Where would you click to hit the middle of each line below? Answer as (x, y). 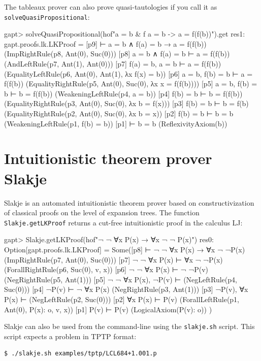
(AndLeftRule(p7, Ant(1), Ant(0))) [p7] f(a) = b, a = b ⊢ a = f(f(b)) (113, 64)
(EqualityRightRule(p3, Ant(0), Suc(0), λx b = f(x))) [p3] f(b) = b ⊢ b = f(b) (126, 103)
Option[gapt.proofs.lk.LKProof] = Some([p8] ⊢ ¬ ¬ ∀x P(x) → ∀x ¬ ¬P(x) (125, 249)
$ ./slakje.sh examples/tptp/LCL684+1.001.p (80, 354)
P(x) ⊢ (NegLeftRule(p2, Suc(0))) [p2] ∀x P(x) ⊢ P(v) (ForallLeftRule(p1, (122, 299)
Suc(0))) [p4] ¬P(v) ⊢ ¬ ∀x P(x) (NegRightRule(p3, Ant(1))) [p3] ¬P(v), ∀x (126, 289)
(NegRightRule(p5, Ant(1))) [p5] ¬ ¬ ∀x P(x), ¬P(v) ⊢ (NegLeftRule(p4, (121, 279)
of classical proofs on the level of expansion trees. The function (102, 212)
